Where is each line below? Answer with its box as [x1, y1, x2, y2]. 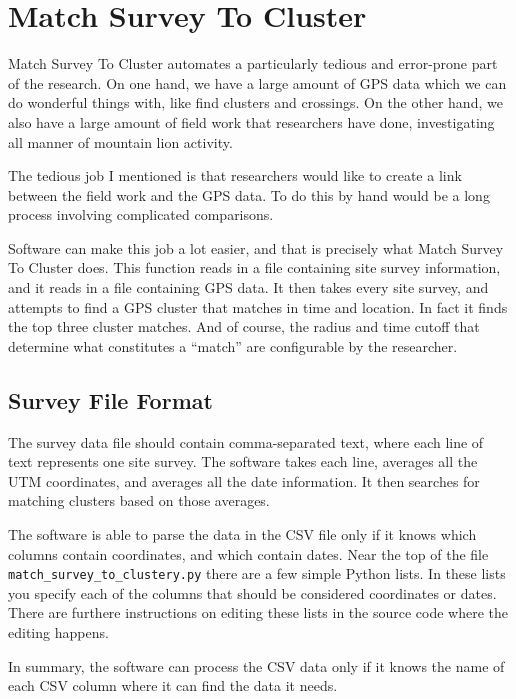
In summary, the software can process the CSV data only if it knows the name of [8, 655, 505, 676]
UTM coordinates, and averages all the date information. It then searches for [8, 470, 480, 491]
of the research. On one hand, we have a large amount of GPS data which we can [8, 72, 507, 93]
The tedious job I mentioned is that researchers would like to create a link [8, 165, 462, 186]
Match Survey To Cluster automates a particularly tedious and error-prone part [8, 53, 498, 74]
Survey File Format [8, 384, 213, 415]
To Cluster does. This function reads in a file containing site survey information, [8, 257, 501, 278]
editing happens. [8, 622, 109, 643]
